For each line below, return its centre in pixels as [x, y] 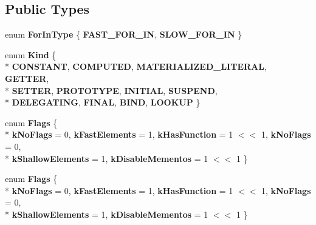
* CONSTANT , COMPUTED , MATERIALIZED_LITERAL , [136, 66]
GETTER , [27, 78]
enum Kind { [31, 54]
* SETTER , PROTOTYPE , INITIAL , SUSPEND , [111, 90]
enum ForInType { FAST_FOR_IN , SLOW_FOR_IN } [124, 34]
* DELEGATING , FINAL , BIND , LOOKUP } [103, 102]
